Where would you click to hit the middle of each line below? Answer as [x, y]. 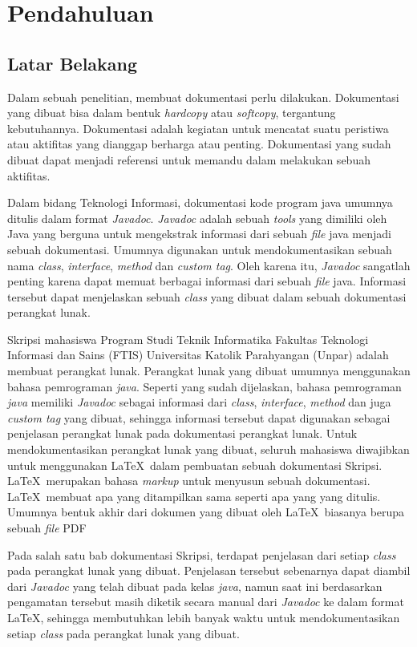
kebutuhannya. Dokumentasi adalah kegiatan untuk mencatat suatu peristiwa [198, 128]
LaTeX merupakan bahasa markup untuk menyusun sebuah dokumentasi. [189, 481]
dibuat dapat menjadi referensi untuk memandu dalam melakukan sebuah [189, 159]
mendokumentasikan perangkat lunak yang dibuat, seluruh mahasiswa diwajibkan [208, 449]
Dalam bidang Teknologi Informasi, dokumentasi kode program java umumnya [200, 202]
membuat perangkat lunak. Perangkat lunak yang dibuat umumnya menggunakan [209, 371]
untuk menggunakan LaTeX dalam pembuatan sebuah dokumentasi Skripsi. [195, 465]
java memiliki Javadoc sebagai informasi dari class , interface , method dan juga [199, 402]
